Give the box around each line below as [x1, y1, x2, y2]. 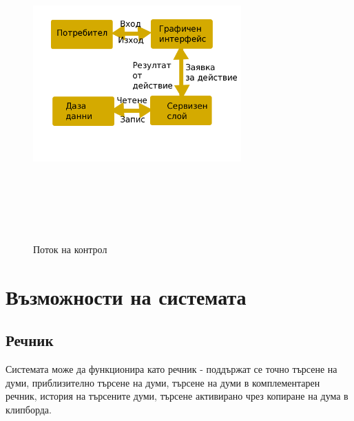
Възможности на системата [6, 282, 247, 310]
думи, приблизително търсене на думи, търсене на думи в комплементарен [6, 375, 320, 389]
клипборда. [6, 402, 52, 417]
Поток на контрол [33, 242, 107, 257]
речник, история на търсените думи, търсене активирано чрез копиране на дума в [6, 389, 348, 403]
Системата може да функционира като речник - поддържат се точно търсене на [6, 362, 337, 376]
